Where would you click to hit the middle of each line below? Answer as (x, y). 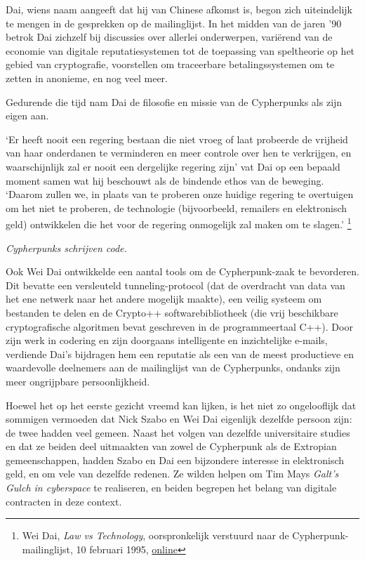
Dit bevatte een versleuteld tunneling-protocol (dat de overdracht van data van (175, 285)
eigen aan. (27, 115)
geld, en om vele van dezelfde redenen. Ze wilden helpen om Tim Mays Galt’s (172, 474)
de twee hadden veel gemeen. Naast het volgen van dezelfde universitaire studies (178, 432)
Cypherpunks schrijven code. (66, 247)
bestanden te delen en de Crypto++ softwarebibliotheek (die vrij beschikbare (172, 312)
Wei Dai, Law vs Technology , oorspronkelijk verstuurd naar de (155, 535)
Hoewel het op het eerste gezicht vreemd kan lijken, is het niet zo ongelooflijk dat (181, 405)
